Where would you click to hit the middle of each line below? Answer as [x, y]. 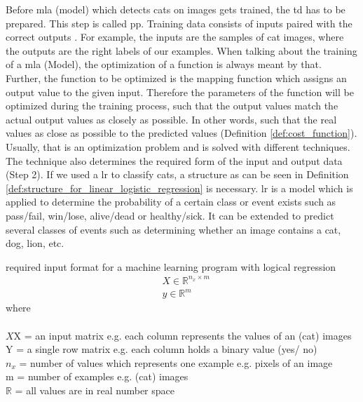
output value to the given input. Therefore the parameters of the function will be [180, 92]
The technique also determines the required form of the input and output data [174, 160]
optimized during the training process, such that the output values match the [172, 106]
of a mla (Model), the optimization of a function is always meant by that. [164, 64]
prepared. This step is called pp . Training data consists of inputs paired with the [179, 23]
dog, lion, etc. [35, 243]
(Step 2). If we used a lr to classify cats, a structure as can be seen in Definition [177, 174]
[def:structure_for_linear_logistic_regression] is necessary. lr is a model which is [179, 188]
